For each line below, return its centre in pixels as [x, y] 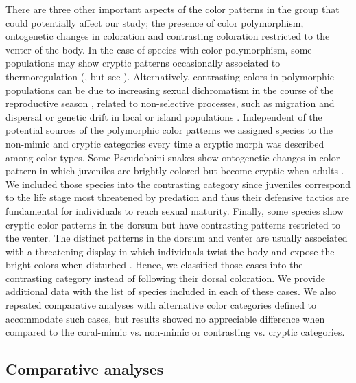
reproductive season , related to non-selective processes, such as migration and [170, 103]
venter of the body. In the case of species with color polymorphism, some [159, 49]
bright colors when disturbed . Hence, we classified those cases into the [154, 265]
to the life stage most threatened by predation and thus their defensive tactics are [178, 197]
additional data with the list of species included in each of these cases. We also [171, 291]
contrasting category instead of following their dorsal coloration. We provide [166, 278]
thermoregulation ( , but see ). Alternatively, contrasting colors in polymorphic [170, 76]
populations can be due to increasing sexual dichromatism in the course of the [170, 90]
